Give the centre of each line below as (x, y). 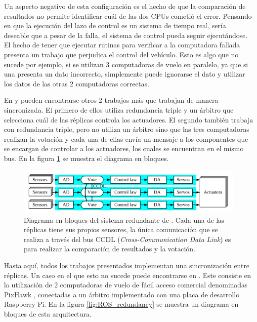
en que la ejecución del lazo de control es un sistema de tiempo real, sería (115, 25)
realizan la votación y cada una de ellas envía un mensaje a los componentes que (126, 139)
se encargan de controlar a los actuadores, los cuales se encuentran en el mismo (124, 148)
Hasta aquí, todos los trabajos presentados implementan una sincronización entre (127, 265)
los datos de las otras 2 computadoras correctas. (77, 83)
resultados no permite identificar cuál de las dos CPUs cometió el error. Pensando (128, 16)
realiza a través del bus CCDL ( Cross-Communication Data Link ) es (128, 239)
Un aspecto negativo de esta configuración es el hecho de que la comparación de (125, 6)
